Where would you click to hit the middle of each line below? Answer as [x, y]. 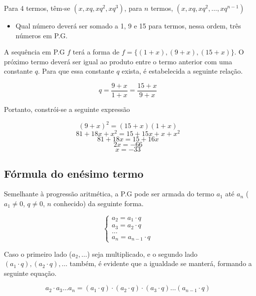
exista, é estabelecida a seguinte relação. [182, 71]
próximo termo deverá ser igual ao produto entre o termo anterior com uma [118, 61]
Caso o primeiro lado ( [38, 254]
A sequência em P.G [34, 52]
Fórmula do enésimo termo [74, 173]
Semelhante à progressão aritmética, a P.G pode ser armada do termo [109, 194]
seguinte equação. [30, 273]
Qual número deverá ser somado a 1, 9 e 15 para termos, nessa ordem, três [128, 26]
